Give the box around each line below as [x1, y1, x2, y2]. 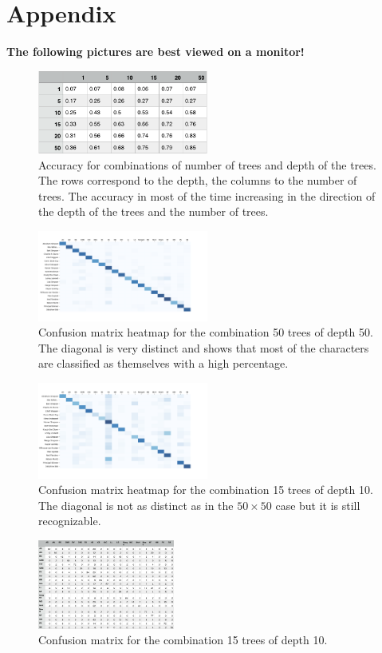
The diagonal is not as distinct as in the [38, 496, 234, 513]
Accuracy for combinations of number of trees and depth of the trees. [38, 156, 376, 173]
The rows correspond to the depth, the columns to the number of [38, 172, 357, 189]
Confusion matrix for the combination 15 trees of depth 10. [38, 631, 328, 648]
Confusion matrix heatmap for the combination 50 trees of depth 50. [38, 324, 373, 340]
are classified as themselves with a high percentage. [38, 355, 289, 372]
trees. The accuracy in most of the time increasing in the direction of [38, 187, 376, 204]
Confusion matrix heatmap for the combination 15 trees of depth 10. [38, 481, 373, 498]
